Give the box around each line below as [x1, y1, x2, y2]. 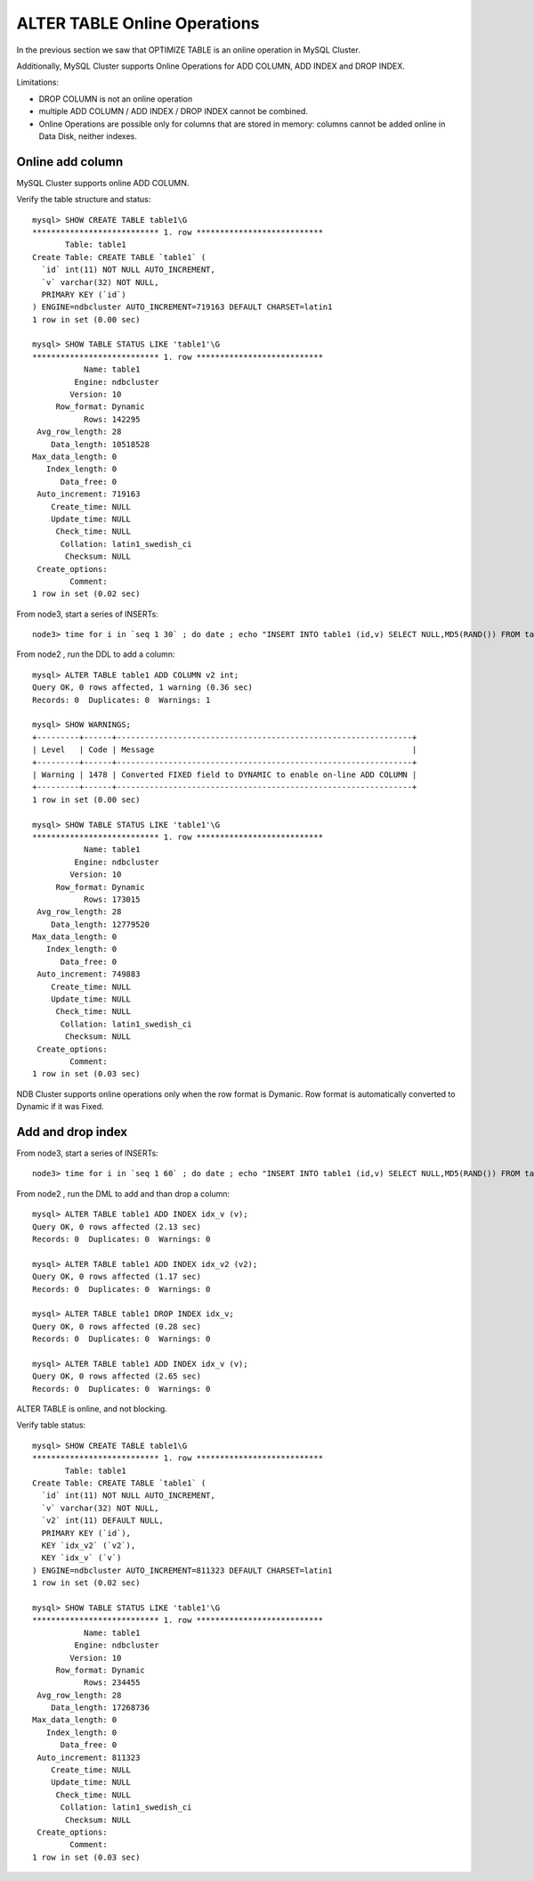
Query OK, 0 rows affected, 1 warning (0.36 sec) [32, 683, 254, 692]
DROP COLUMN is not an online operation [38, 94, 193, 104]
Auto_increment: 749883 [36, 969, 141, 979]
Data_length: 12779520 [50, 919, 150, 929]
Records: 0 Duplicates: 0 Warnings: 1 [32, 695, 211, 705]
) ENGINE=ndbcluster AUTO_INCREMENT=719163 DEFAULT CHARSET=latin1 [32, 302, 333, 312]
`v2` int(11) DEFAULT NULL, [41, 1516, 165, 1525]
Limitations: [16, 77, 60, 88]
